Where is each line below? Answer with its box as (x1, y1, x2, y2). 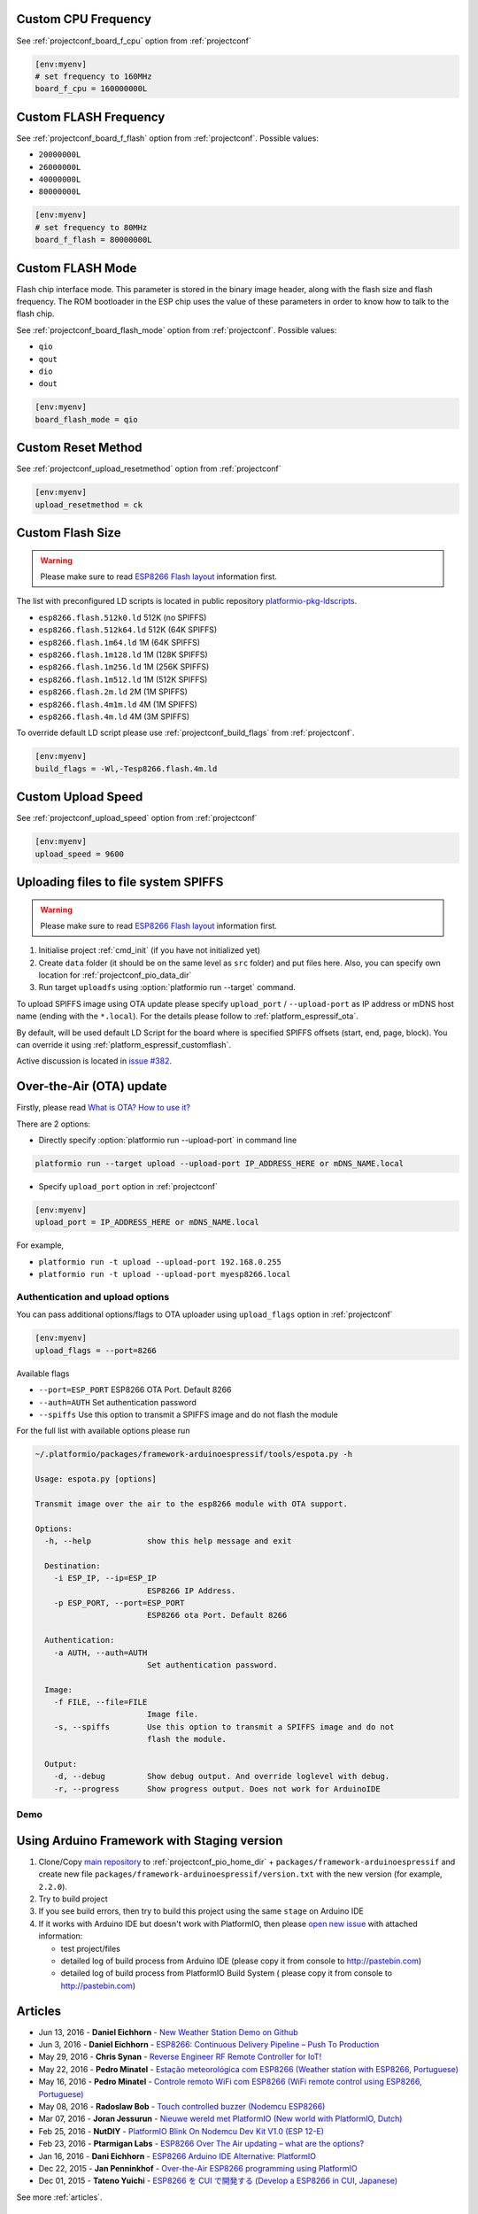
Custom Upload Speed (16, 789, 143, 805)
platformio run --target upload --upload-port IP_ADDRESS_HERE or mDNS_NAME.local (35, 1158, 405, 1169)
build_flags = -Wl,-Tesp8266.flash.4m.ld (35, 763, 218, 774)
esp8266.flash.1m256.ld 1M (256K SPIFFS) (38, 662, 210, 672)
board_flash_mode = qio (35, 414, 139, 424)
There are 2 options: (16, 1119, 91, 1129)
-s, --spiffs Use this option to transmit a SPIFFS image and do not (53, 1722, 395, 1731)
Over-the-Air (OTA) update (16, 1079, 167, 1094)
